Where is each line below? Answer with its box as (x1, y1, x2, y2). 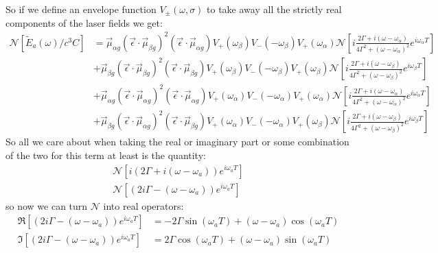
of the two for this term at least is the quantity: (5, 147, 206, 162)
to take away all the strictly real (207, 2, 342, 16)
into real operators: (103, 198, 184, 213)
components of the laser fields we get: (5, 15, 163, 29)
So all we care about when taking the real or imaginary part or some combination (5, 134, 349, 149)
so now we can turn (5, 198, 88, 213)
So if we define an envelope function (5, 2, 157, 16)
